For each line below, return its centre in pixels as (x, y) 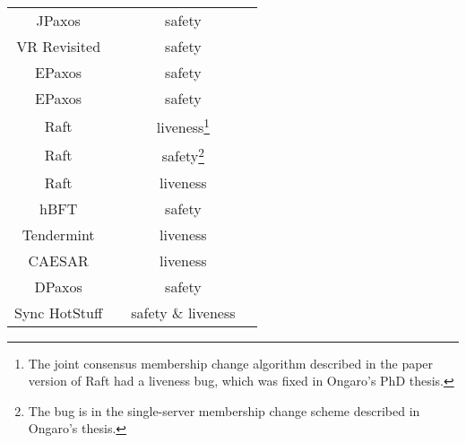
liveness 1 (183, 126)
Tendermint (58, 234)
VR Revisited (59, 46)
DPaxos (58, 286)
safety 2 (183, 155)
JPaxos (58, 20)
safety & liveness (183, 312)
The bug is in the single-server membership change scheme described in (224, 410)
